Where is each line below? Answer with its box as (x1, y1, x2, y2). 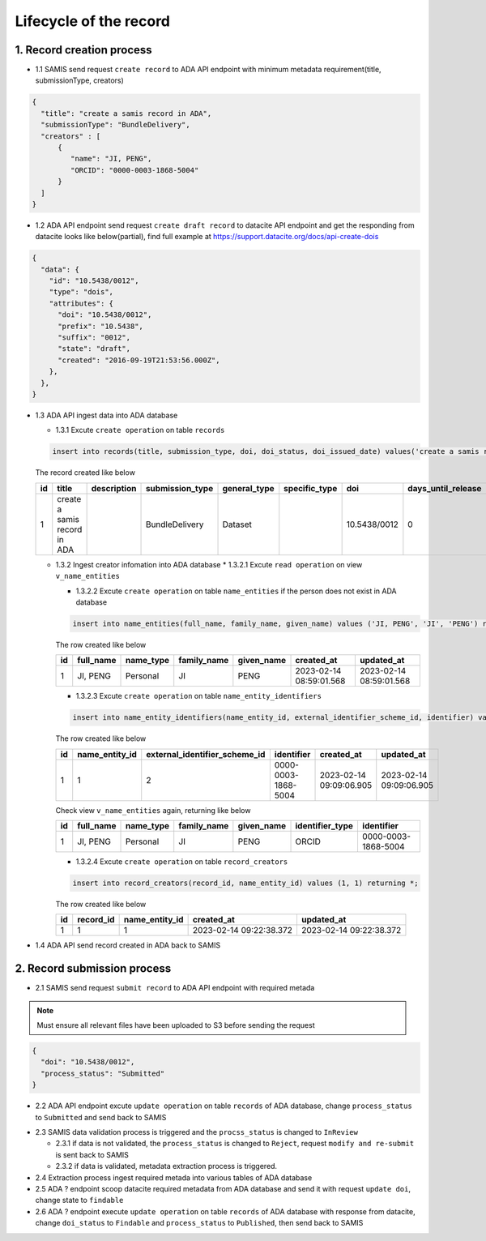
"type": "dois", (49, 288, 113, 297)
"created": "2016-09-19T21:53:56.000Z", (58, 355, 220, 365)
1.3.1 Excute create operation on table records (55, 426, 225, 435)
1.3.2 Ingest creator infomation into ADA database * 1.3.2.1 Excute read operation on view (55, 559, 363, 569)
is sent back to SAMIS (55, 1149, 130, 1159)
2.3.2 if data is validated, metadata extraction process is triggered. (55, 1162, 278, 1171)
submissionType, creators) (35, 75, 125, 85)
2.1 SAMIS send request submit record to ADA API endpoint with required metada (35, 983, 315, 993)
